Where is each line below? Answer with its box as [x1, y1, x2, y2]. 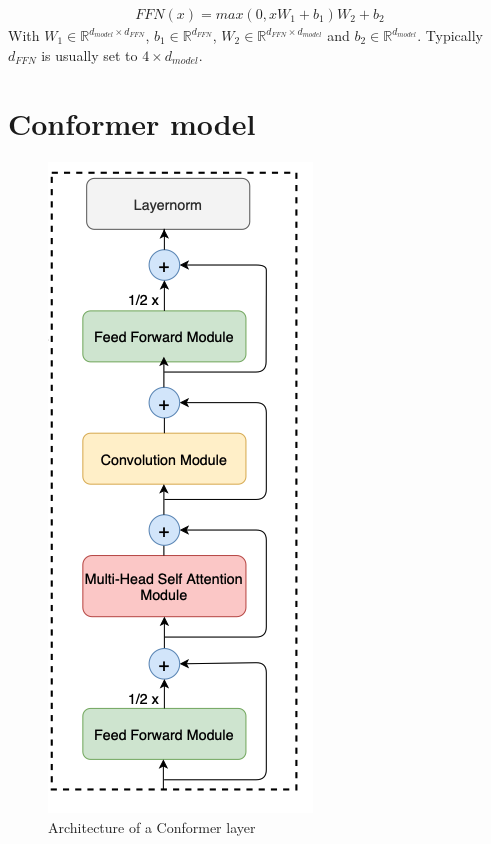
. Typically [417, 25, 483, 46]
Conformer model [8, 103, 256, 144]
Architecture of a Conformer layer [48, 816, 256, 837]
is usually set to [41, 44, 138, 65]
